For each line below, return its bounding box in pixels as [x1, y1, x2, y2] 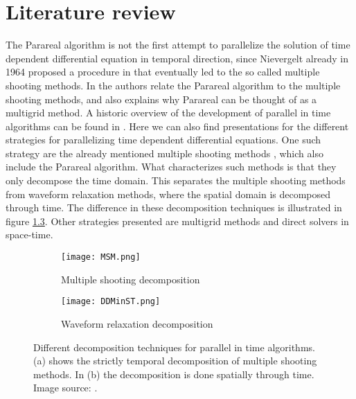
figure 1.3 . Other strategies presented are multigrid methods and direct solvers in [6, 213, 349, 228]
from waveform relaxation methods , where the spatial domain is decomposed [6, 186, 331, 201]
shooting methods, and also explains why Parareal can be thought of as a [6, 91, 317, 106]
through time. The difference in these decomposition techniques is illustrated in [6, 200, 342, 215]
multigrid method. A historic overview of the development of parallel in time [6, 105, 331, 120]
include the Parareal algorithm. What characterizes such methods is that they [6, 159, 337, 174]
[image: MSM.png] [61, 252, 141, 263]
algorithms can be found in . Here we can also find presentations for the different [6, 118, 349, 133]
